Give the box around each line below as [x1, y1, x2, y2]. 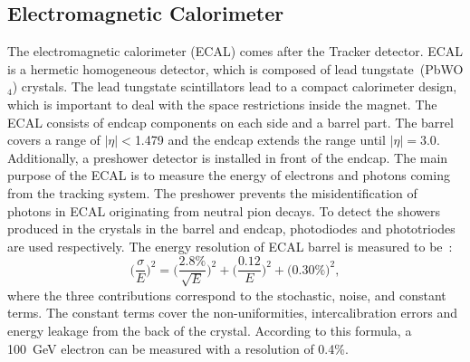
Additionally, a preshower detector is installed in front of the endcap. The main [7, 148, 448, 167]
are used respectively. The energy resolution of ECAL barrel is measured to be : [7, 236, 453, 255]
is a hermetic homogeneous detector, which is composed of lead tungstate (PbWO [7, 59, 464, 78]
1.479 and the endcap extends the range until [134, 130, 386, 149]
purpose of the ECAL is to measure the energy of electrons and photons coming [7, 166, 450, 185]
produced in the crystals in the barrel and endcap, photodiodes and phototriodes [7, 219, 456, 238]
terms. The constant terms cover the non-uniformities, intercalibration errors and [7, 303, 457, 322]
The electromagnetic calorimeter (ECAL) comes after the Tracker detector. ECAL [7, 42, 464, 61]
